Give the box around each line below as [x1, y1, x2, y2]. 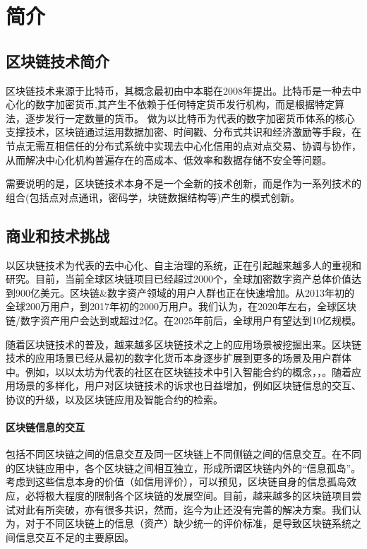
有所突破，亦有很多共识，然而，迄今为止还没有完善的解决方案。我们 [35, 502, 351, 516]
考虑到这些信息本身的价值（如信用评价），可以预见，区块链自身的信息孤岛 [6, 474, 347, 489]
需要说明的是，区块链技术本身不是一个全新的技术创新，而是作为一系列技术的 [6, 176, 361, 191]
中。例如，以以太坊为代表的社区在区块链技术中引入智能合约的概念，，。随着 [6, 364, 351, 379]
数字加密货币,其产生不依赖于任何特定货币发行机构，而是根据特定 [35, 97, 335, 112]
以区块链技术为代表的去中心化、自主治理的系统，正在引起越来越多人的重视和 [6, 257, 361, 272]
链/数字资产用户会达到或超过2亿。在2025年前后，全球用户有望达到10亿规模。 [6, 312, 361, 327]
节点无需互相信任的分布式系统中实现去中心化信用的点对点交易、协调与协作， [6, 138, 361, 153]
